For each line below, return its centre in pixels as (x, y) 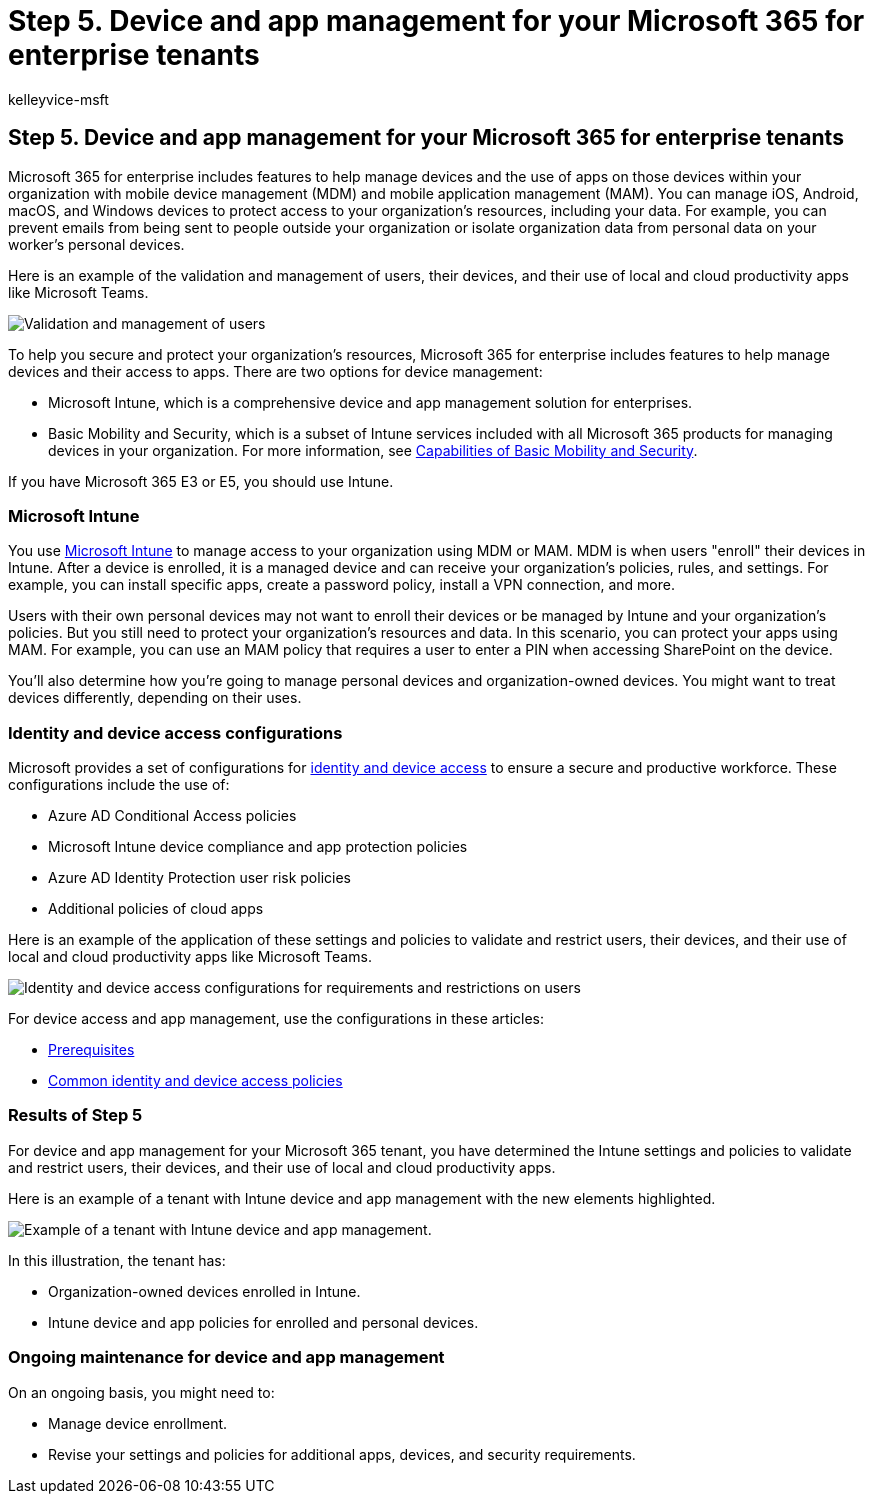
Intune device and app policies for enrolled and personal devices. (263, 1322)
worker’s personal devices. (96, 244)
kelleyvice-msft (58, 99)
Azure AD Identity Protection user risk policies (199, 878)
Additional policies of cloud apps (156, 909)
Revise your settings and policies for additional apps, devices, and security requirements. (342, 1454)
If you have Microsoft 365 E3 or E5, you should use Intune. (201, 481)
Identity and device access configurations (175, 732)
